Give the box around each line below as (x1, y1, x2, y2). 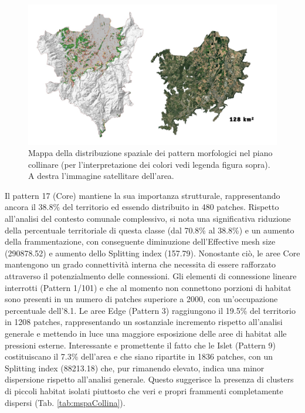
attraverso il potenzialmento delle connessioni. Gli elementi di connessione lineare (5, 270, 297, 282)
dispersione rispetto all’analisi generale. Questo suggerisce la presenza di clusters (5, 373, 294, 385)
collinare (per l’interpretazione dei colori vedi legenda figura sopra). (28, 158, 270, 170)
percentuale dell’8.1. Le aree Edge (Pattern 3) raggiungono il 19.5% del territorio (5, 304, 296, 316)
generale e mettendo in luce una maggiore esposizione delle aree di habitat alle (5, 327, 287, 339)
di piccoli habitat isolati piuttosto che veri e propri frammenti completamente (5, 384, 283, 397)
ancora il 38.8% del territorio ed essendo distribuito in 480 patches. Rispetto (5, 201, 279, 213)
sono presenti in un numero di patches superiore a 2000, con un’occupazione (5, 293, 278, 305)
